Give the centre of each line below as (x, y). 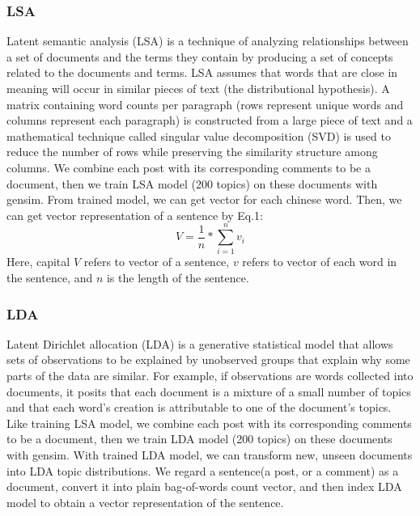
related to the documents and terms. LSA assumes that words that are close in (202, 72)
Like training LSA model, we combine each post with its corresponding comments (209, 423)
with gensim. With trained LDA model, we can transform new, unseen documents (210, 455)
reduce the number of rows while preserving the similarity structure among (192, 152)
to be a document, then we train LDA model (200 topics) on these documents (199, 439)
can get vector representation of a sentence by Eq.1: (135, 215)
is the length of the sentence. (178, 278)
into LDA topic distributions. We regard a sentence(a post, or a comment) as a (203, 470)
